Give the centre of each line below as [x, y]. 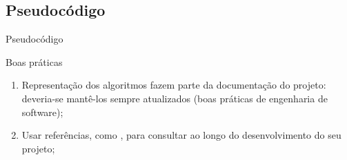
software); [42, 112]
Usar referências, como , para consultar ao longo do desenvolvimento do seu [181, 135]
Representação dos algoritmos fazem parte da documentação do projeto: [174, 85]
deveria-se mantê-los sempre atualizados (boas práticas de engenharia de [175, 98]
